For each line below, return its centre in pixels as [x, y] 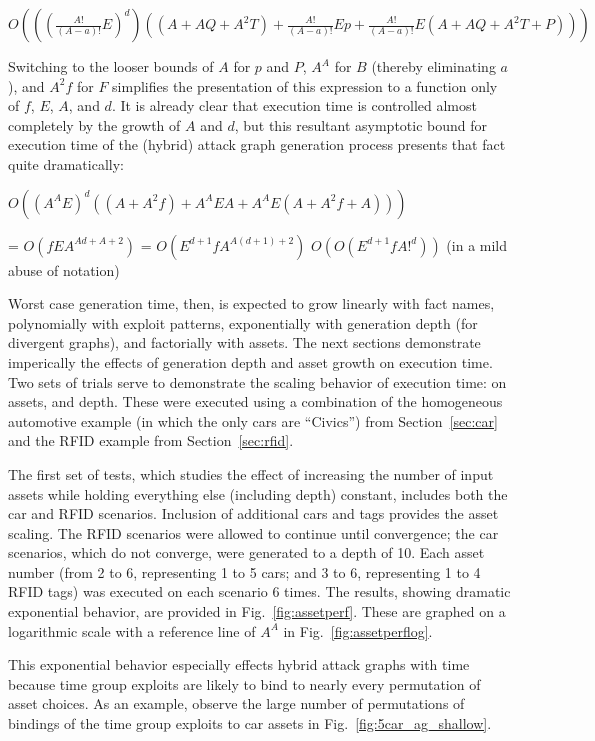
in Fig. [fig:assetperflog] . [358, 630]
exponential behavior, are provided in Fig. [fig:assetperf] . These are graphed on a [257, 611]
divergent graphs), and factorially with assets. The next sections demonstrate [244, 342]
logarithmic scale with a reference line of [132, 630]
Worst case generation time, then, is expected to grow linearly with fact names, [251, 303]
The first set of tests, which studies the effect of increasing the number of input [251, 473]
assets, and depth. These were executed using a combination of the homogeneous [255, 401]
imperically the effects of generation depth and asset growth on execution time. [250, 361]
